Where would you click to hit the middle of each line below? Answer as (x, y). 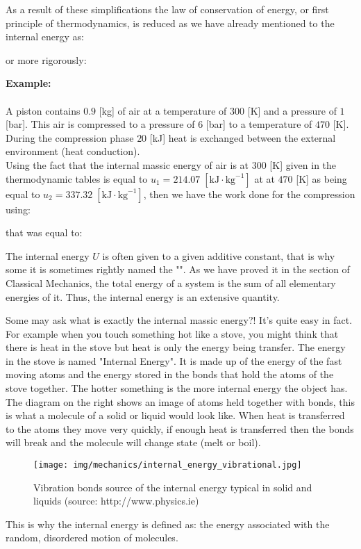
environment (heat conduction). (73, 151)
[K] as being (321, 178)
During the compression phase (70, 137)
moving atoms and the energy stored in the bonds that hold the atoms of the (170, 374)
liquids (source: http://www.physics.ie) (116, 501)
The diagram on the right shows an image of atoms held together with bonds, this (180, 401)
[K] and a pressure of (292, 110)
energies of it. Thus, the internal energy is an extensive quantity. (143, 296)
